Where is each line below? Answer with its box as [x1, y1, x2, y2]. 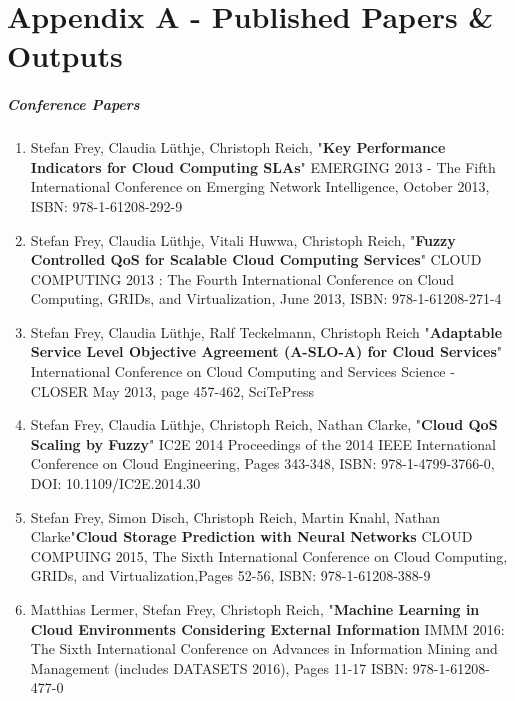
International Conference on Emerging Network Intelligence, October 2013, [30, 176, 490, 197]
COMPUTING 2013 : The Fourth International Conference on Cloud [30, 268, 455, 289]
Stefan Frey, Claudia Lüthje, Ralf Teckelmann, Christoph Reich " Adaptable [30, 321, 503, 342]
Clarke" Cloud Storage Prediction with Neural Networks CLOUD [30, 526, 473, 547]
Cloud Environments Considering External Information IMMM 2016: [30, 618, 505, 639]
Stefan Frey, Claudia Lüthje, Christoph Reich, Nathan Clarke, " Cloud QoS [30, 414, 498, 435]
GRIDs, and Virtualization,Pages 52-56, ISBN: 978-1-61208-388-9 [30, 565, 431, 586]
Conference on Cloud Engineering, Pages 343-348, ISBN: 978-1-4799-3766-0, [30, 453, 495, 474]
